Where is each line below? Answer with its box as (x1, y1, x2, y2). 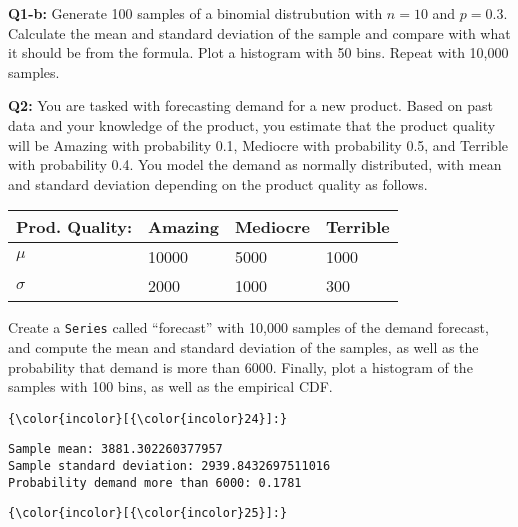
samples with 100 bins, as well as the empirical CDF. (8, 376, 333, 397)
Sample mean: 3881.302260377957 (8, 442, 223, 457)
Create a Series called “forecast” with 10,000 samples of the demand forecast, (8, 317, 489, 338)
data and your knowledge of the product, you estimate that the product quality (8, 114, 496, 135)
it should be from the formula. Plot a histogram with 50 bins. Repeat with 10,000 (8, 42, 509, 63)
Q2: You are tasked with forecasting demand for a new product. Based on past (8, 95, 493, 116)
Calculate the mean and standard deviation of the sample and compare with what (8, 22, 511, 43)
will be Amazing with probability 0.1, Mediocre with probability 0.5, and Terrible (8, 134, 508, 155)
